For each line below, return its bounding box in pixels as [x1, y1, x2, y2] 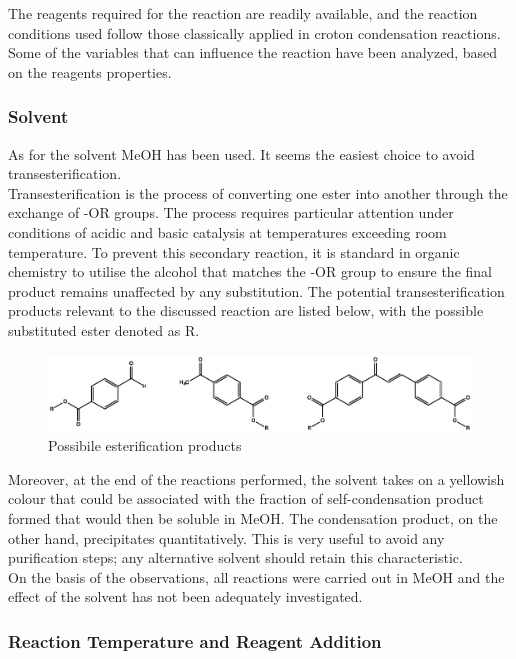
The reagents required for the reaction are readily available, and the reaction [8, 3, 478, 23]
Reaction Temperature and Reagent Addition [8, 628, 382, 653]
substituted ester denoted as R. [8, 319, 200, 340]
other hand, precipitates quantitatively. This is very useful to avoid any [8, 527, 445, 548]
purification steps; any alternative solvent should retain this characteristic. [8, 547, 463, 568]
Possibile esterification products [48, 435, 242, 456]
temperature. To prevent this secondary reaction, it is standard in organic [8, 241, 460, 262]
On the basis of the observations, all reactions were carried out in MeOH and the [8, 566, 505, 587]
